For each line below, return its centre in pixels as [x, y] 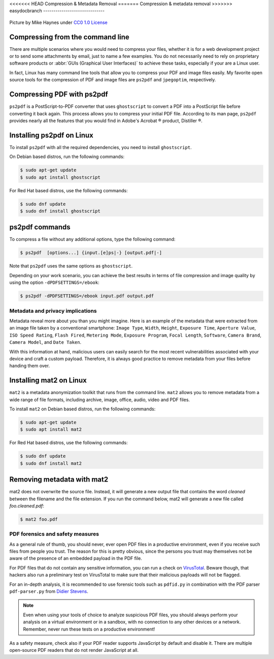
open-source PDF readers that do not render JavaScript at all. [74, 650]
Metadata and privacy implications [53, 311]
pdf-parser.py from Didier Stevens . [49, 591]
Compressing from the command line [69, 37]
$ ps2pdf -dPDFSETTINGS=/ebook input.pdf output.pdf [87, 296]
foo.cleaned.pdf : [27, 505]
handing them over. [30, 366]
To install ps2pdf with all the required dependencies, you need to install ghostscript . [101, 147]
